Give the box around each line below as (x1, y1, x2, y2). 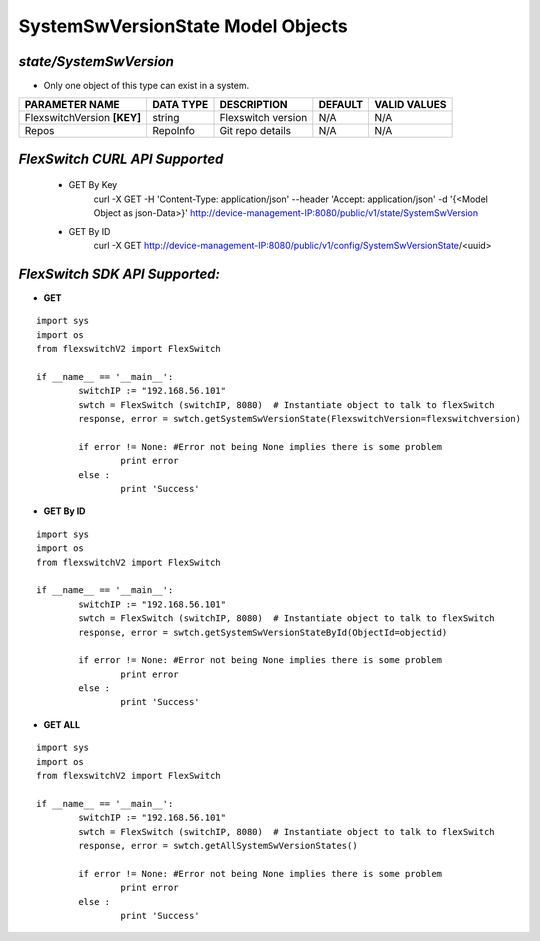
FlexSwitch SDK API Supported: (18, 265, 220, 282)
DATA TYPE (151, 98, 209, 112)
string (151, 111, 180, 125)
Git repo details (219, 124, 292, 138)
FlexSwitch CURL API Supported (18, 150, 224, 167)
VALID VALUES (374, 98, 447, 112)
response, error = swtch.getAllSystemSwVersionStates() (78, 840, 359, 851)
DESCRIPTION (219, 98, 289, 112)
